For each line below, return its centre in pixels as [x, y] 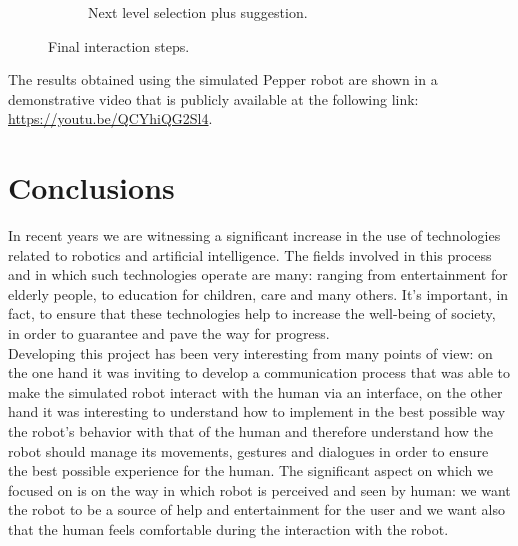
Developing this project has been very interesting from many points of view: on [250, 352]
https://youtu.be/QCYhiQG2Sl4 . [110, 118]
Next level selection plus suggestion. [198, 12]
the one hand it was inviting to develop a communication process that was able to [259, 372]
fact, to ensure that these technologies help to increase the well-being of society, [252, 313]
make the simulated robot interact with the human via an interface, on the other [255, 391]
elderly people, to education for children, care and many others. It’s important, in [258, 293]
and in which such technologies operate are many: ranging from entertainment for [258, 274]
